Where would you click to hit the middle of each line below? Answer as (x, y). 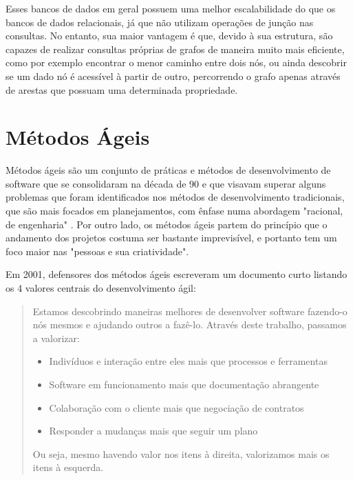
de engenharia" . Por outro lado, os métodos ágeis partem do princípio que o (167, 224)
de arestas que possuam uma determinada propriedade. (122, 89)
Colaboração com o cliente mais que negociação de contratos (176, 407)
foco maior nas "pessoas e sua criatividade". (97, 251)
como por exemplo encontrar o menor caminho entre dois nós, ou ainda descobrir (176, 62)
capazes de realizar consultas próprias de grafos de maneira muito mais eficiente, (175, 49)
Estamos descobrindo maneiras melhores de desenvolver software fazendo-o (190, 311)
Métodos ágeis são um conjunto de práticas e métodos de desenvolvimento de (168, 170)
